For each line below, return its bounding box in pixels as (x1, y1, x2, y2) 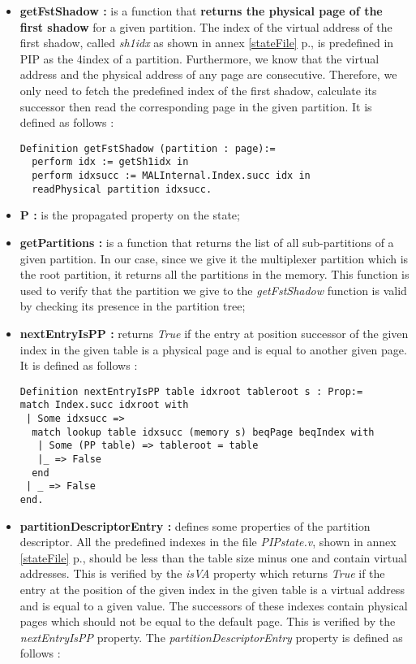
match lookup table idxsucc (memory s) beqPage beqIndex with (32, 426, 375, 438)
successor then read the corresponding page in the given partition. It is (19, 98, 372, 115)
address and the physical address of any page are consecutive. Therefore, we (19, 66, 397, 83)
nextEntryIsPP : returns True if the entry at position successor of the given (19, 324, 409, 341)
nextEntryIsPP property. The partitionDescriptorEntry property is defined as (19, 628, 403, 645)
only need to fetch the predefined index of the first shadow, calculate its (19, 81, 377, 98)
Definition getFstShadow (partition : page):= (19, 142, 276, 154)
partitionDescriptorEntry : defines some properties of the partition (19, 517, 371, 534)
